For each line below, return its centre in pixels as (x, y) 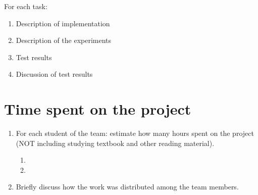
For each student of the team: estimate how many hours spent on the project (135, 133)
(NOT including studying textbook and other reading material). (115, 143)
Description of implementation (63, 23)
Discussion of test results (54, 74)
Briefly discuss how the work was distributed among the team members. (127, 187)
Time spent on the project (98, 109)
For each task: (26, 6)
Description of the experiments (64, 40)
